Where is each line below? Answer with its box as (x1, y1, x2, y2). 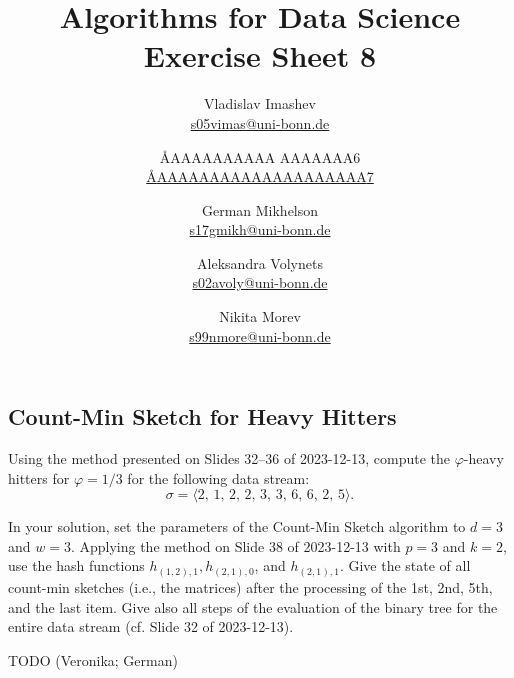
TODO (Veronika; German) (8, 649, 178, 670)
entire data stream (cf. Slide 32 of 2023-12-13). (8, 616, 294, 637)
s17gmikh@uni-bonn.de (189, 219, 331, 240)
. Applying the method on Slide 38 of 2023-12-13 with (70, 535, 401, 556)
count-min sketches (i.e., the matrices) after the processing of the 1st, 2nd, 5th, (8, 576, 493, 597)
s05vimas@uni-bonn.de (190, 112, 330, 133)
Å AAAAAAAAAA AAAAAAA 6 (159, 146, 361, 167)
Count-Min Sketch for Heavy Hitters (8, 401, 397, 432)
